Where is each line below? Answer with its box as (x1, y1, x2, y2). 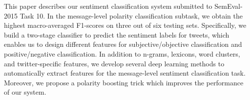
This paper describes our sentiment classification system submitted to (4, 1, 212, 11)
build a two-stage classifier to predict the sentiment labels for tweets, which (4, 29, 229, 40)
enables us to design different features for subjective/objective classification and (4, 39, 242, 49)
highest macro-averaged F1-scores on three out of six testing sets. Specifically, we (4, 20, 247, 30)
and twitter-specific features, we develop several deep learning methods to (4, 58, 225, 68)
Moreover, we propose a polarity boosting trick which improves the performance (4, 77, 244, 87)
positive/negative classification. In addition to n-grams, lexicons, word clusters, (4, 48, 240, 59)
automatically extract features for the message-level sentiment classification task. (4, 68, 246, 78)
